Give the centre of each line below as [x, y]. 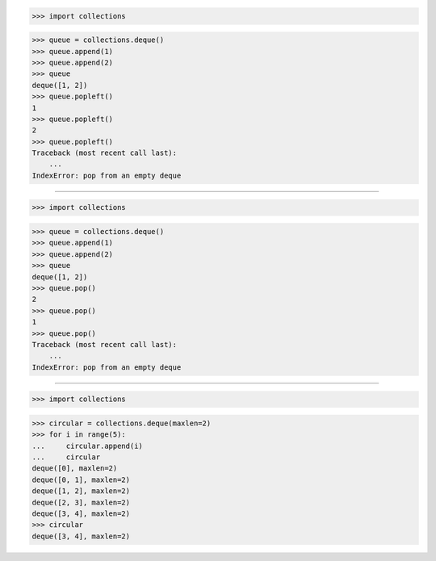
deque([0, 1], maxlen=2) [81, 479]
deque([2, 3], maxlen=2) [81, 502]
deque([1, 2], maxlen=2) [81, 491]
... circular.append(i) [87, 446]
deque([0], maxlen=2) [75, 469]
